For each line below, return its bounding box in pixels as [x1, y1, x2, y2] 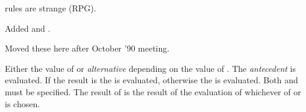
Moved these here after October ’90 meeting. [5, 42, 170, 55]
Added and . [5, 22, 51, 34]
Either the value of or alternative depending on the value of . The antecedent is [5, 62, 296, 74]
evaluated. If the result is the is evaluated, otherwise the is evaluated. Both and [5, 74, 298, 86]
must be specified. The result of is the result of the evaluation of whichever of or [5, 85, 301, 98]
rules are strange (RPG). [5, 2, 96, 14]
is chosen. [5, 97, 40, 110]
